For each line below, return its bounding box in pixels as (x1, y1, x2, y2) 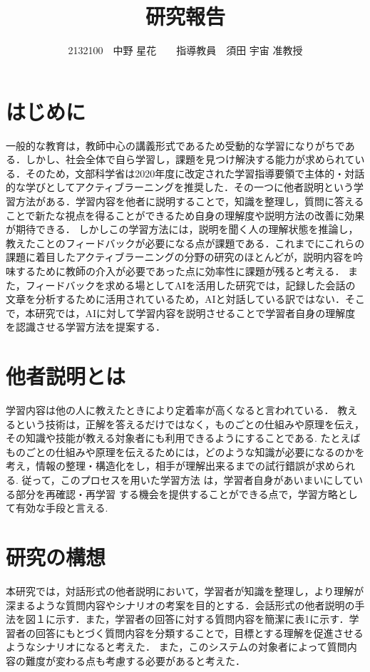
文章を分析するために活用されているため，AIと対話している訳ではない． (6, 291, 346, 306)
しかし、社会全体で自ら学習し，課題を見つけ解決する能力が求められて (25, 152, 355, 167)
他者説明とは (6, 361, 126, 391)
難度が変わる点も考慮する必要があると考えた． (25, 653, 245, 668)
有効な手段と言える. (15, 500, 108, 515)
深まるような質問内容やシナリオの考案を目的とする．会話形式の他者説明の (6, 597, 355, 612)
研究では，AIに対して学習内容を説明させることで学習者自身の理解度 (35, 305, 356, 320)
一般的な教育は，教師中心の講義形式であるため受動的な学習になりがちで (6, 138, 345, 153)
